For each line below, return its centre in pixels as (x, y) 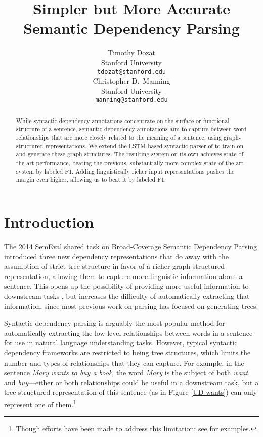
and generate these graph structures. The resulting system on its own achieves (119, 154)
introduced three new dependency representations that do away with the (117, 256)
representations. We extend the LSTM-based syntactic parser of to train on (144, 146)
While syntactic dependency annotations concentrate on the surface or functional (123, 120)
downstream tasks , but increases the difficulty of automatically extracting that (127, 295)
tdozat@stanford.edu (131, 72)
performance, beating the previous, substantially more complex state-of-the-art (140, 163)
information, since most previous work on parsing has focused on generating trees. (131, 306)
